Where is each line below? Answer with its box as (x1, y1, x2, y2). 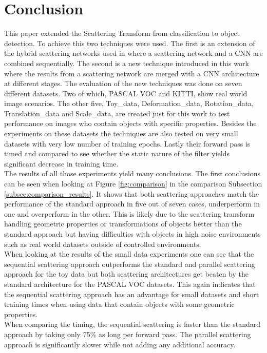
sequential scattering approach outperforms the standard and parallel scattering (4, 258, 255, 269)
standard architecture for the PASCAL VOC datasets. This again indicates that (4, 278, 256, 289)
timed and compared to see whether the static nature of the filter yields (4, 148, 230, 159)
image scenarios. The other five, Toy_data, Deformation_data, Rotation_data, (4, 98, 254, 109)
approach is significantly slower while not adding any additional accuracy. (4, 339, 236, 349)
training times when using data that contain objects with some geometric (4, 299, 235, 309)
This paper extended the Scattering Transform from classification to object (4, 28, 240, 38)
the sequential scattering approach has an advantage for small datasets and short (4, 288, 259, 299)
